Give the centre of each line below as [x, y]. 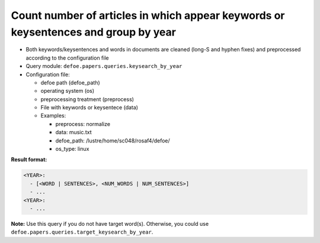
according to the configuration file [67, 58]
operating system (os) [68, 91]
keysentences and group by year [93, 32]
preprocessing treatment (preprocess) [87, 99]
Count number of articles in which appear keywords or [148, 15]
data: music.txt [73, 132]
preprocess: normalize [83, 124]
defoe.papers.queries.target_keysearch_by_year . [82, 232]
